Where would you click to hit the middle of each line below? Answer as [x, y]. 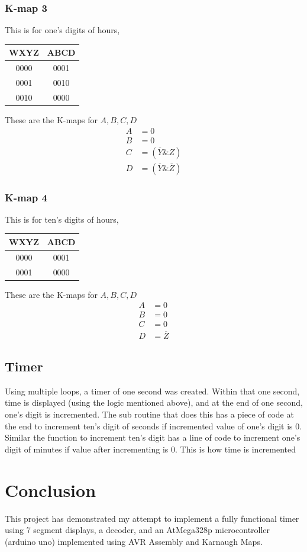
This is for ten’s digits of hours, [62, 219]
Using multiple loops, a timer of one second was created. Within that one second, [152, 391]
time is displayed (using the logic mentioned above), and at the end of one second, [154, 402]
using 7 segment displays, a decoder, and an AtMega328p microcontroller [138, 530]
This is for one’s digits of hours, [62, 30]
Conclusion [51, 490]
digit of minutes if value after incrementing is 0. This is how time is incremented [151, 449]
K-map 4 [26, 197]
